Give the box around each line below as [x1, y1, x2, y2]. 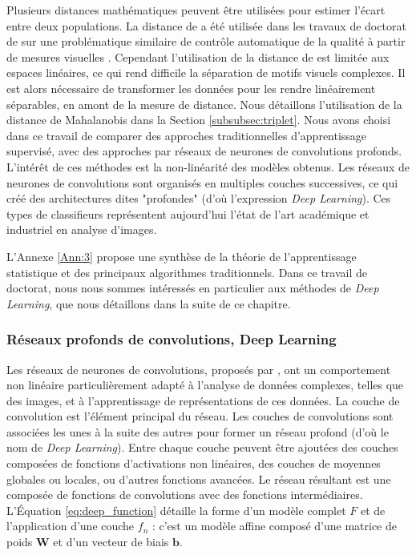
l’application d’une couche [6, 517, 135, 534]
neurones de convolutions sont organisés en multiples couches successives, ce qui [6, 174, 398, 191]
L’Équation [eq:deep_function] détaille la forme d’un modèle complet [6, 501, 346, 518]
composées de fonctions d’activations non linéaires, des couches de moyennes [6, 455, 381, 472]
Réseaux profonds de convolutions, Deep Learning [6, 329, 337, 349]
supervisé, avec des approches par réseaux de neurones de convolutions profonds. [6, 143, 402, 159]
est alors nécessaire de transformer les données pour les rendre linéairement [6, 79, 376, 96]
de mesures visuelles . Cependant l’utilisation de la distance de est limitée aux [6, 48, 390, 65]
